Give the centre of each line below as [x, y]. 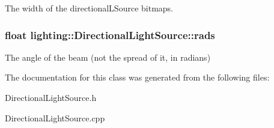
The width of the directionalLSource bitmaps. [89, 8]
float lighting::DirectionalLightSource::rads [110, 35]
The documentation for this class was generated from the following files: [137, 77]
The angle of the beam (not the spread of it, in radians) [108, 57]
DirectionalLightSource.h [51, 97]
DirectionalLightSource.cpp [55, 117]
